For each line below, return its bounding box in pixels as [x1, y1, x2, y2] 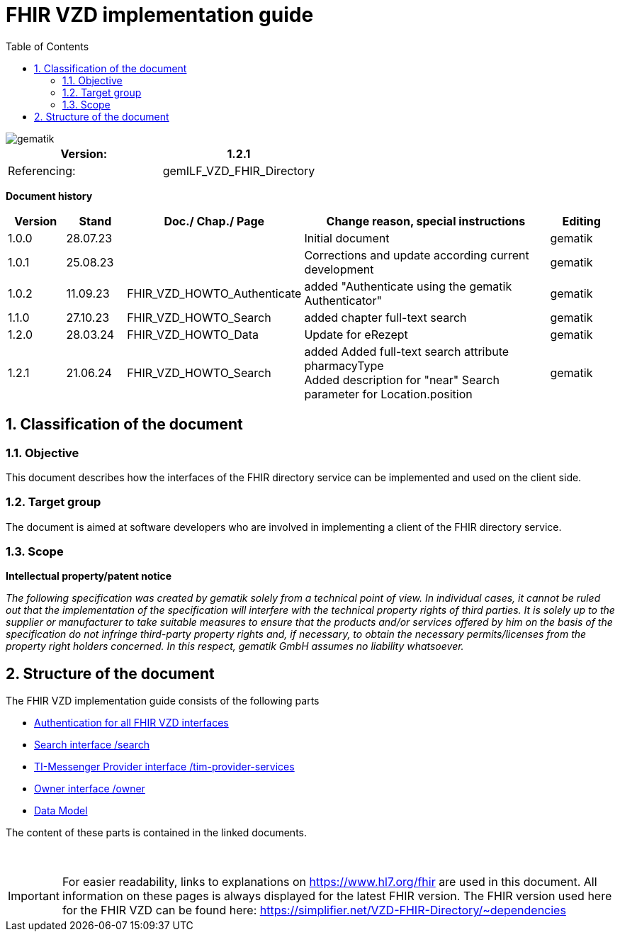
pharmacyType [304, 358, 384, 373]
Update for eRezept [304, 327, 408, 342]
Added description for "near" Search [304, 372, 500, 387]
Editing [562, 213, 601, 228]
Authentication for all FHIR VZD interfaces [34, 717, 229, 729]
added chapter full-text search [304, 310, 467, 325]
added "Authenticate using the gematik [304, 279, 512, 293]
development [304, 262, 374, 276]
